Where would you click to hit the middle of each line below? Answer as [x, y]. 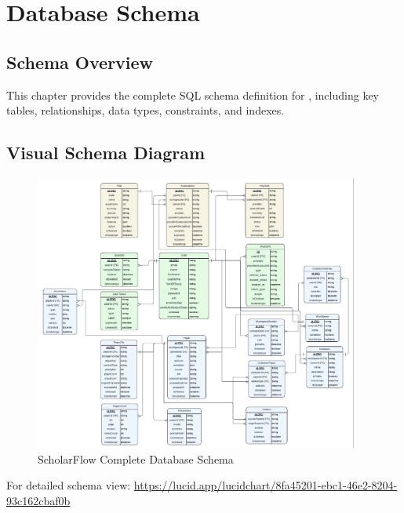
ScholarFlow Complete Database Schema [136, 458]
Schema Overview [80, 62]
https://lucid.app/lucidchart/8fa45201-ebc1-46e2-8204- [266, 485]
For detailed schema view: [69, 485]
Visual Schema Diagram [106, 153]
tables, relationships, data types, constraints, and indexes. [146, 110]
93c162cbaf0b [38, 500]
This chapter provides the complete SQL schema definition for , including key [193, 95]
